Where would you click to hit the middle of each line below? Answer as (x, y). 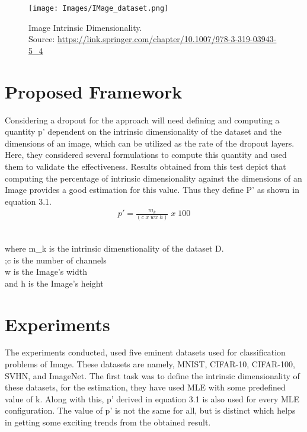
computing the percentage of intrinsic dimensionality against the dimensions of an (153, 178)
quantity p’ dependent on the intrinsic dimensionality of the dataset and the (143, 131)
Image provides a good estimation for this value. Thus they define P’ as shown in (152, 190)
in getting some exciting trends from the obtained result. (108, 422)
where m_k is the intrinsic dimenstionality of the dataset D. (114, 248)
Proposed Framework (94, 91)
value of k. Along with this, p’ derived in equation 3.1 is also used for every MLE (152, 398)
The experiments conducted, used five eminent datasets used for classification (145, 352)
